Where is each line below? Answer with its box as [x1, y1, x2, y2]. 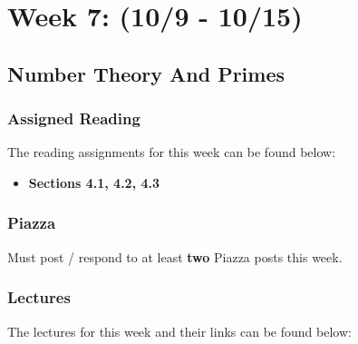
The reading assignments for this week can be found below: [7, 143, 336, 162]
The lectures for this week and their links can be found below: [7, 321, 352, 340]
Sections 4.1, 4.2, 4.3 [28, 172, 160, 192]
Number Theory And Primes [7, 59, 285, 87]
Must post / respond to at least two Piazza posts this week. [7, 247, 343, 266]
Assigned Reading [7, 107, 140, 130]
